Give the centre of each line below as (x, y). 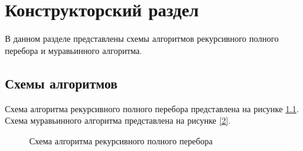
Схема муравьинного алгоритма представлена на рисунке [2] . (118, 120)
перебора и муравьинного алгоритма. (73, 50)
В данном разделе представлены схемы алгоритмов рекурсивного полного (142, 39)
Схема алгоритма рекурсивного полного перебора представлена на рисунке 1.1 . (152, 108)
